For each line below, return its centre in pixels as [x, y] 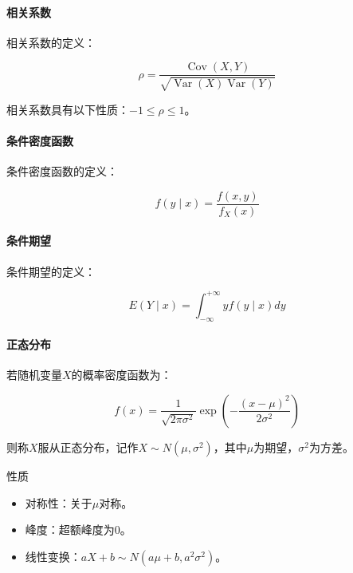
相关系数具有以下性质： [68, 109]
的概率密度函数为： [122, 375]
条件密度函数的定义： [62, 171]
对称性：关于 [59, 502]
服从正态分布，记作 [88, 447]
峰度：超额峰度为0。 [78, 530]
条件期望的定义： [51, 271]
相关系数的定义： [51, 42]
